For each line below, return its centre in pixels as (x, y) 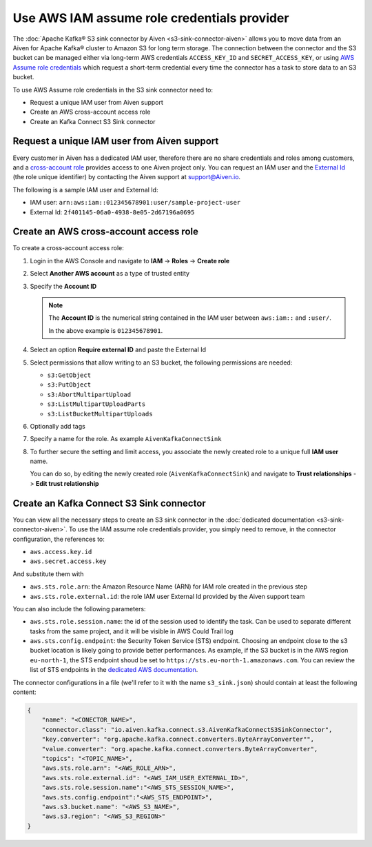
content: (25, 692)
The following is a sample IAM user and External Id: (85, 190)
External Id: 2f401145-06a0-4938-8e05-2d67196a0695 (112, 212)
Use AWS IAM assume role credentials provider (151, 18)
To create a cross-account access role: (68, 248)
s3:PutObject (69, 385)
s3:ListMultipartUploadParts (96, 404)
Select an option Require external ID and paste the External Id (118, 350)
